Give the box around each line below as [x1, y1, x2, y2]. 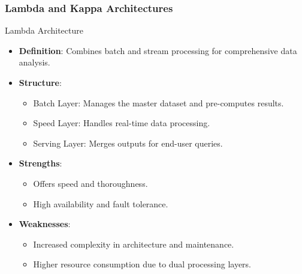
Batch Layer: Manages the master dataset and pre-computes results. [33, 96, 284, 109]
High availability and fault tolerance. [33, 197, 168, 210]
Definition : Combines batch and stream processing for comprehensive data [19, 44, 297, 56]
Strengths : [19, 157, 62, 169]
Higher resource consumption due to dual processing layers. [33, 258, 252, 270]
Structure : [19, 76, 62, 88]
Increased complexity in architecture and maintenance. [33, 237, 234, 250]
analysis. [19, 56, 50, 68]
